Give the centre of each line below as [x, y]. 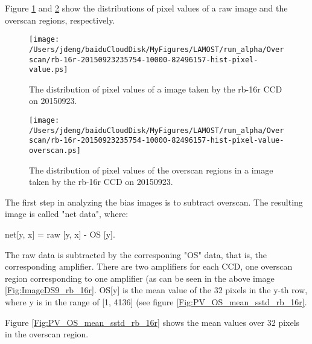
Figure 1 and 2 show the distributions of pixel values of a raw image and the [146, 8]
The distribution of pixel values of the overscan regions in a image [151, 170]
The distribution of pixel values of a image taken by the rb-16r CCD [156, 89]
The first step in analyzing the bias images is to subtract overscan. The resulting [154, 202]
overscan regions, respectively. [60, 20]
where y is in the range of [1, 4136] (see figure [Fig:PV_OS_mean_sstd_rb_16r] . [156, 301]
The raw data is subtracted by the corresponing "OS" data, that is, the [136, 254]
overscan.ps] [55, 150]
